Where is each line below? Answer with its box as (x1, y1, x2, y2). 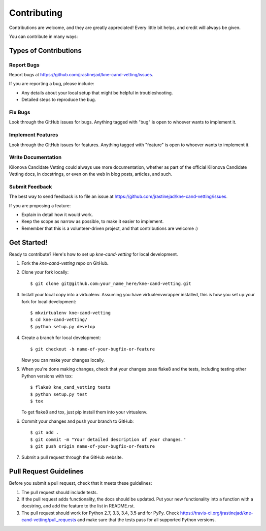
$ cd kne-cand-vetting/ (30, 317, 88, 322)
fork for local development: (21, 298, 76, 305)
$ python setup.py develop (30, 324, 96, 329)
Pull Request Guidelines (9, 468, 84, 476)
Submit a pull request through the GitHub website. (21, 454, 123, 460)
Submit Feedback (9, 183, 52, 190)
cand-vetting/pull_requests (21, 517, 76, 523)
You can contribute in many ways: (9, 33, 78, 39)
